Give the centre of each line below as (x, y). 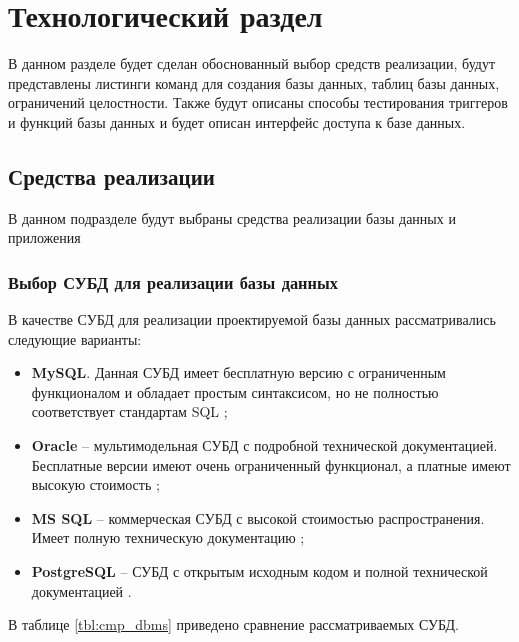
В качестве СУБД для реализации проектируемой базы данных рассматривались (252, 319)
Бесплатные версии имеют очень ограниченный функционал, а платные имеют (271, 464)
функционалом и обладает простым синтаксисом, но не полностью (235, 391)
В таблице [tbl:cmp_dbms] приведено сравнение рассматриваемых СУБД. (233, 624)
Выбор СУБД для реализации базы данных (173, 281)
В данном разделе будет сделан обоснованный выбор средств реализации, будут (252, 63)
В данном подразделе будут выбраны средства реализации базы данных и (232, 217)
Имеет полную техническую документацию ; (168, 537)
